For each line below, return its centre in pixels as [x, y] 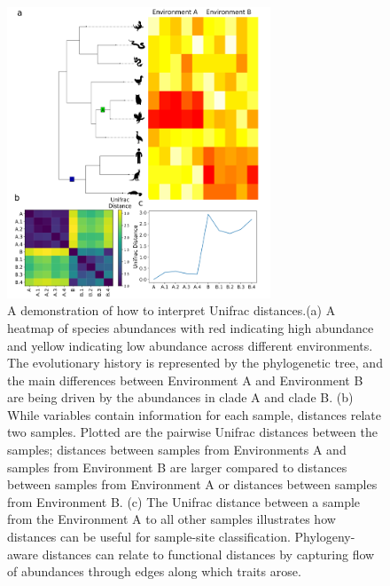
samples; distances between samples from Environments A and [177, 450]
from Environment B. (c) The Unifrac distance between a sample [184, 501]
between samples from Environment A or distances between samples [192, 484]
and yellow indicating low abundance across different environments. [190, 345]
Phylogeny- [325, 537]
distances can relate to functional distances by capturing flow [208, 554]
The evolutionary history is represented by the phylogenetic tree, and [195, 363]
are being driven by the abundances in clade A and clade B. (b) [180, 397]
